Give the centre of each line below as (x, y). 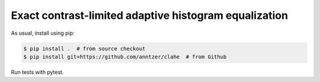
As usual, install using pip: (43, 33)
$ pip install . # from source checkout (84, 48)
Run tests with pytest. (37, 72)
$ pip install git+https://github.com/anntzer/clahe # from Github (125, 57)
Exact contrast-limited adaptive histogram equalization (150, 15)
